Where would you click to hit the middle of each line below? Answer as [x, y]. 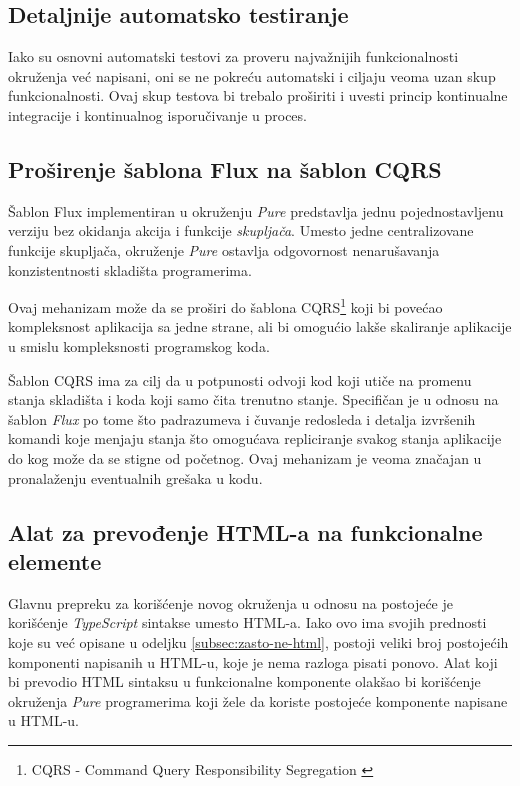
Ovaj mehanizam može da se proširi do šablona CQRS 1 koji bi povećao [225, 305]
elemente [55, 560]
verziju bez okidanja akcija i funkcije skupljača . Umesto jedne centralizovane [241, 230]
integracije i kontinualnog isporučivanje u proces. [157, 114]
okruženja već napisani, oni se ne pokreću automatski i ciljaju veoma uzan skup [252, 75]
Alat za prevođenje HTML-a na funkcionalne [245, 531]
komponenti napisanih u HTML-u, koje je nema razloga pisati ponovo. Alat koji [253, 661]
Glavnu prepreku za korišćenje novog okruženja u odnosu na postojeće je [231, 602]
